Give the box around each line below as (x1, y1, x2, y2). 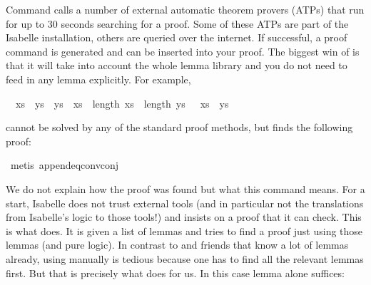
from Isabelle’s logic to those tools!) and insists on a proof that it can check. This (6, 209, 362, 224)
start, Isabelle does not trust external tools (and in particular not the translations (6, 195, 364, 210)
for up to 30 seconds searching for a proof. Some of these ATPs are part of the (6, 16, 349, 31)
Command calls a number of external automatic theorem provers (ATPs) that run (6, 2, 365, 16)
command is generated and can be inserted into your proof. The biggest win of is (6, 43, 360, 58)
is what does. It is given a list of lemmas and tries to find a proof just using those (6, 223, 363, 238)
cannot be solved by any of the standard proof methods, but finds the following (6, 120, 353, 135)
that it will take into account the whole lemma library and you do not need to (6, 58, 347, 73)
